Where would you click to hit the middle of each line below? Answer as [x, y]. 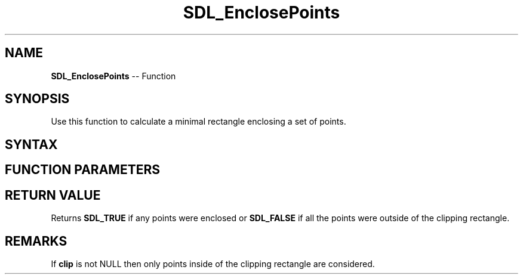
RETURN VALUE [53, 195]
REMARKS [36, 241]
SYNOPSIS [37, 99]
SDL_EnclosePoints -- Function [113, 76]
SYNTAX [31, 144]
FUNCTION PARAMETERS [82, 170]
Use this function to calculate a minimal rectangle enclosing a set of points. [199, 122]
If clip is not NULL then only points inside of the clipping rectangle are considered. [213, 263]
